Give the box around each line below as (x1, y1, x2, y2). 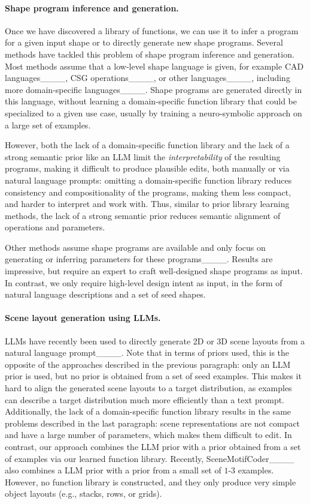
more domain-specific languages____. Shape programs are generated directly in (5, 83, 302, 95)
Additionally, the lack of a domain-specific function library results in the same (5, 405, 291, 418)
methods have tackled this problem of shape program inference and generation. (5, 47, 294, 60)
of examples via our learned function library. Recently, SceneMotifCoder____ (5, 452, 294, 464)
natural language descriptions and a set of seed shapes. (5, 288, 206, 301)
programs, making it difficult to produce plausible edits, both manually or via (5, 162, 290, 175)
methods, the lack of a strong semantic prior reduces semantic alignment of (5, 209, 281, 221)
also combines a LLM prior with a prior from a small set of (5, 464, 221, 476)
